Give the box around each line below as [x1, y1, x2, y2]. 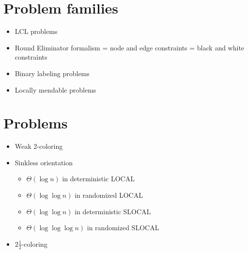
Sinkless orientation [15, 157, 73, 167]
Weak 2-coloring [15, 141, 63, 151]
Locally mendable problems [15, 84, 96, 95]
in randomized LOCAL [75, 190, 143, 200]
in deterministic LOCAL [62, 174, 135, 184]
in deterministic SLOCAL [75, 206, 151, 216]
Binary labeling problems [15, 68, 90, 78]
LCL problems [15, 26, 58, 36]
